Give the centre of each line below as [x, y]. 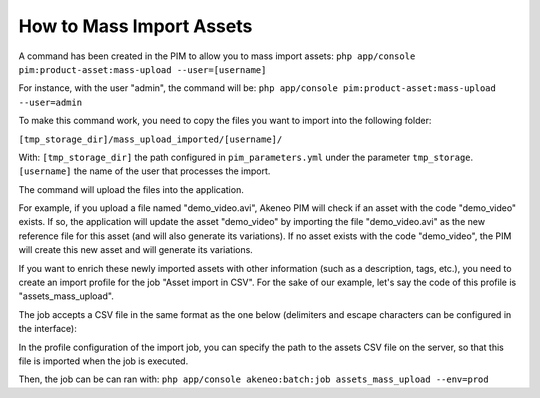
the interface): [47, 329]
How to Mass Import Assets [135, 26]
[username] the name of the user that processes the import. [144, 171]
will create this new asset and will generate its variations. [136, 250]
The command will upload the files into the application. [131, 189]
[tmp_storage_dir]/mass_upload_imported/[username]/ [150, 139]
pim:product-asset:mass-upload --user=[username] [142, 69]
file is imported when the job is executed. [103, 361]
